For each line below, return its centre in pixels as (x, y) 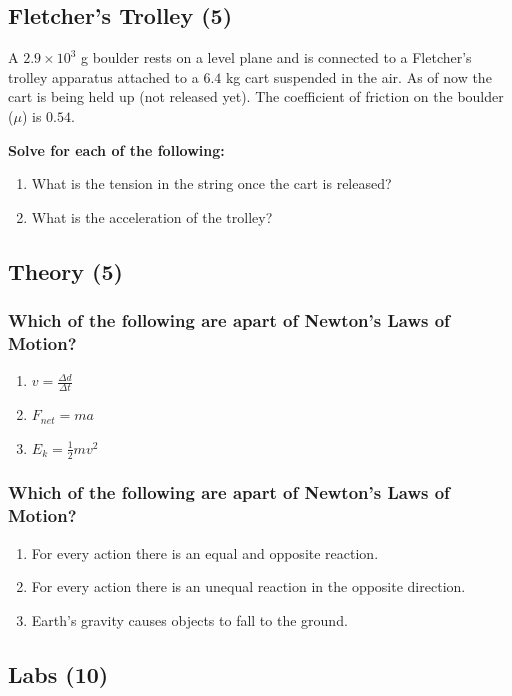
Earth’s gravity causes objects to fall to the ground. (189, 619)
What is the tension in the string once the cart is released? (211, 183)
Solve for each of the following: (116, 149)
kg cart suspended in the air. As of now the (358, 76)
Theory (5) (65, 270)
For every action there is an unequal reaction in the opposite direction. (248, 586)
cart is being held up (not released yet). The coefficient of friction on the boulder (256, 96)
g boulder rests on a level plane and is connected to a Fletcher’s (276, 57)
